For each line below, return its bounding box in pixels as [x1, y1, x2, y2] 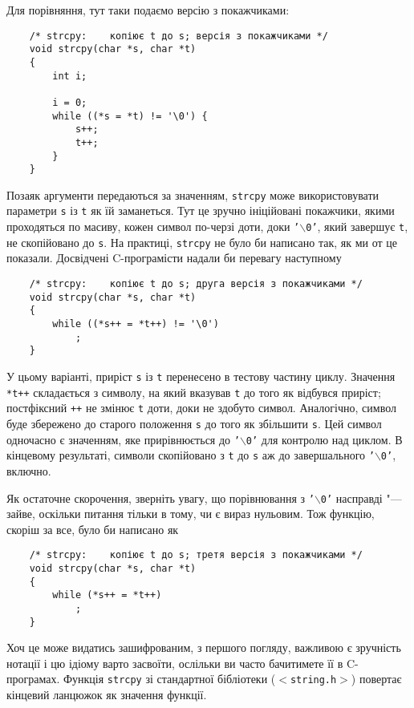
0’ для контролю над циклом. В [246, 431, 403, 447]
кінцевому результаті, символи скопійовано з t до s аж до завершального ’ [6, 447, 375, 463]
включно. [6, 462, 51, 479]
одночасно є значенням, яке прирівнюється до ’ [6, 431, 240, 447]
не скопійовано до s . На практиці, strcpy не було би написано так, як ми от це [6, 233, 397, 250]
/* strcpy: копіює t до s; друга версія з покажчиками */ [29, 278, 363, 290]
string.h [290, 674, 337, 686]
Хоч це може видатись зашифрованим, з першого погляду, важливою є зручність [6, 639, 401, 656]
